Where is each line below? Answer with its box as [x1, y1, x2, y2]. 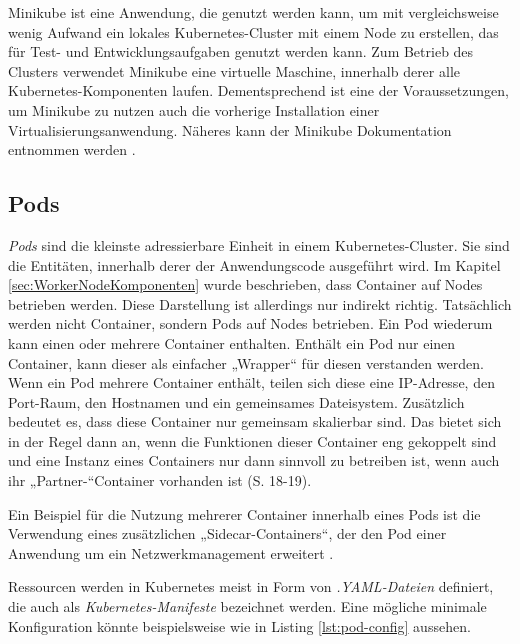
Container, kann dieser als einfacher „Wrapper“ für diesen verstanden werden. [8, 352, 484, 373]
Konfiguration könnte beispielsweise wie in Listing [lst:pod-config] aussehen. [8, 615, 471, 636]
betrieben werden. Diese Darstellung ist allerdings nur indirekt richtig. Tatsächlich [8, 293, 512, 314]
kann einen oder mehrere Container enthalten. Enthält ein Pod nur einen [8, 332, 456, 353]
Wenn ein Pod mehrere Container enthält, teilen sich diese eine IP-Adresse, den [8, 372, 495, 393]
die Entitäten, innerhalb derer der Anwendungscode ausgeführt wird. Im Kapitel [8, 254, 501, 275]
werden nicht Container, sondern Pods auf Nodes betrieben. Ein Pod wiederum [8, 313, 493, 334]
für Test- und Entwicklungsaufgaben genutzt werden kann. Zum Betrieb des [8, 41, 474, 62]
